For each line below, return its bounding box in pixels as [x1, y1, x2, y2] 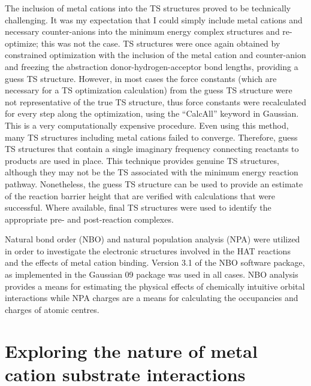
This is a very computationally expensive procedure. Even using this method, [5, 118, 289, 131]
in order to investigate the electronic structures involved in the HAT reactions [5, 244, 291, 257]
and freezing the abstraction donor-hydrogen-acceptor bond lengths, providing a [5, 60, 298, 72]
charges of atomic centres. [5, 303, 99, 315]
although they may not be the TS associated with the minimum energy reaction [5, 166, 298, 178]
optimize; [5, 37, 38, 49]
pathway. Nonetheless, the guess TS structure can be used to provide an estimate [5, 177, 303, 190]
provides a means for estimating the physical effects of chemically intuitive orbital [5, 279, 305, 292]
